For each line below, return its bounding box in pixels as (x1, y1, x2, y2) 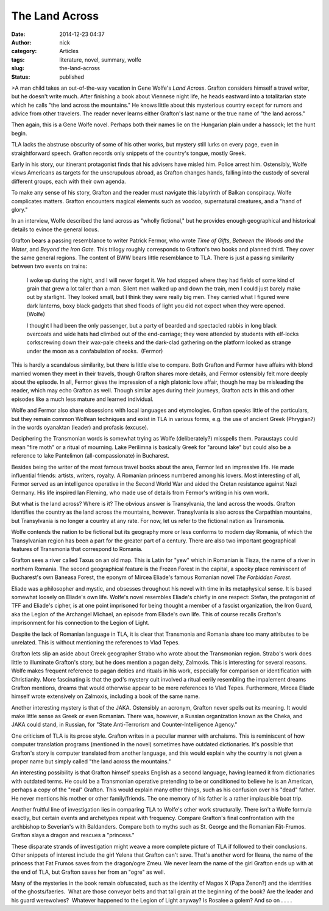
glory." (11, 206, 28, 213)
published (59, 73, 85, 81)
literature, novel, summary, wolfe (59, 56, 141, 63)
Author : (11, 38, 32, 46)
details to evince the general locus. (11, 226, 99, 233)
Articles (59, 48, 79, 55)
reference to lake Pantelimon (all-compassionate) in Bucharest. (11, 452, 170, 459)
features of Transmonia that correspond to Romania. (11, 546, 143, 553)
